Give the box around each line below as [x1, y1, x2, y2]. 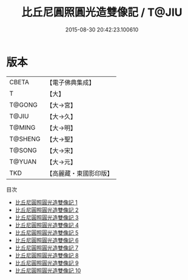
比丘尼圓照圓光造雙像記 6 [15, 236, 79, 244]
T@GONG [9, 101, 38, 109]
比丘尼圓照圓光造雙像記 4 [15, 221, 79, 228]
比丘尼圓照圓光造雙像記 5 [15, 228, 79, 236]
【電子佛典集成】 [46, 78, 95, 87]
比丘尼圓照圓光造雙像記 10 [15, 267, 81, 274]
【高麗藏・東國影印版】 [46, 169, 113, 178]
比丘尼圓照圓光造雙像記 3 [15, 213, 79, 221]
